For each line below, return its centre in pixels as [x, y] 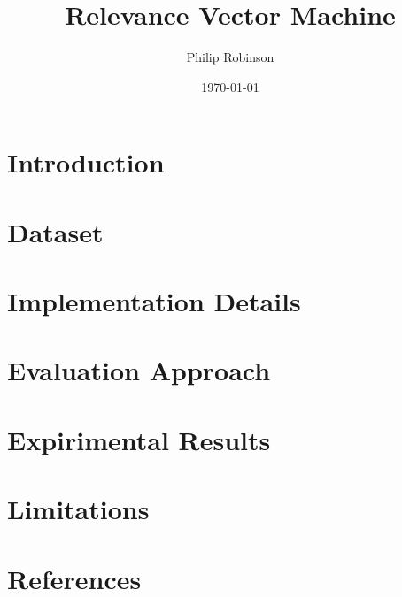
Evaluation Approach [139, 370]
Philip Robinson [230, 57]
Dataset [55, 231]
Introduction [86, 162]
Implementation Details [154, 301]
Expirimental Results [139, 439]
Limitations [78, 509]
